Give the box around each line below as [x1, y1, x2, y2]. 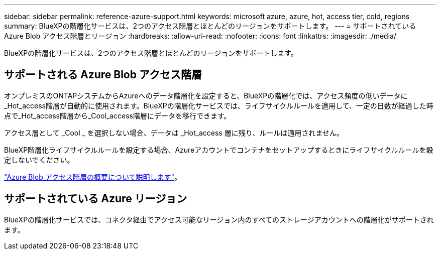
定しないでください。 [4, 155, 74, 164]
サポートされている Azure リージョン [4, 192, 187, 205]
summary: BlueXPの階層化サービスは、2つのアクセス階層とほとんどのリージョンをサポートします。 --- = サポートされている [4, 22, 416, 30]
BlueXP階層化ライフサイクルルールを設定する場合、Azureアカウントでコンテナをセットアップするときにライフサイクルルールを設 [4, 145, 433, 154]
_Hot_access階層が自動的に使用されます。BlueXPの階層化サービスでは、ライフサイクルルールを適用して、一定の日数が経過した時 [4, 101, 433, 110]
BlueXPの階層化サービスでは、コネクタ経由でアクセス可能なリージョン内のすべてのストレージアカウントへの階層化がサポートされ [4, 215, 434, 224]
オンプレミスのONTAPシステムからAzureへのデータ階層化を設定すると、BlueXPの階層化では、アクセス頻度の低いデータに [4, 91, 408, 100]
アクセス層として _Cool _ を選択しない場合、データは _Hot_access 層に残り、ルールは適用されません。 [4, 128, 344, 137]
